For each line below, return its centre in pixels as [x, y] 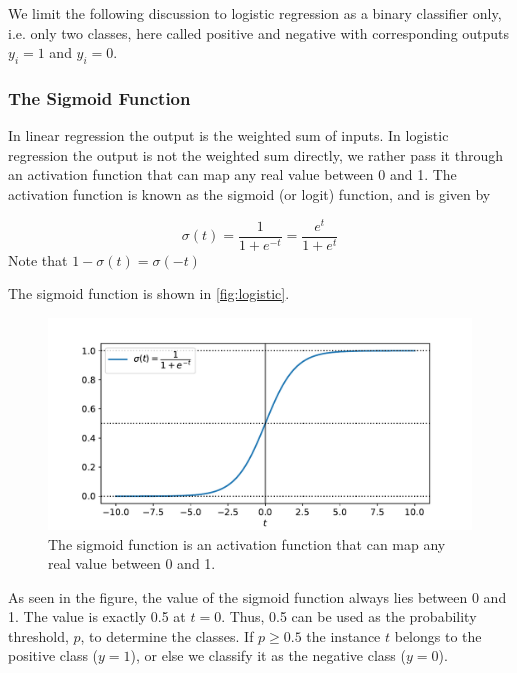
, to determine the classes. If [167, 635]
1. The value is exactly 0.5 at [97, 616]
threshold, [38, 635]
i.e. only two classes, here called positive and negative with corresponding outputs [259, 32]
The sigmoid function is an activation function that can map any [247, 543]
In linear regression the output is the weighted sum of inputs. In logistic [228, 135]
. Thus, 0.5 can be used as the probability [349, 616]
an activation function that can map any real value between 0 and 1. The [232, 174]
